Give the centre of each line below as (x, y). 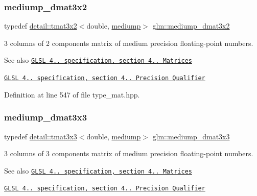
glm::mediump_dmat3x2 (191, 26)
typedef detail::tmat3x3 (41, 136)
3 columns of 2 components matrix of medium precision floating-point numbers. (129, 43)
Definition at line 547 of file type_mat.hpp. (72, 94)
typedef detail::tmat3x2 (41, 26)
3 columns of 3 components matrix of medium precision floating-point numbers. (129, 153)
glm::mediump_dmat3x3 (191, 136)
